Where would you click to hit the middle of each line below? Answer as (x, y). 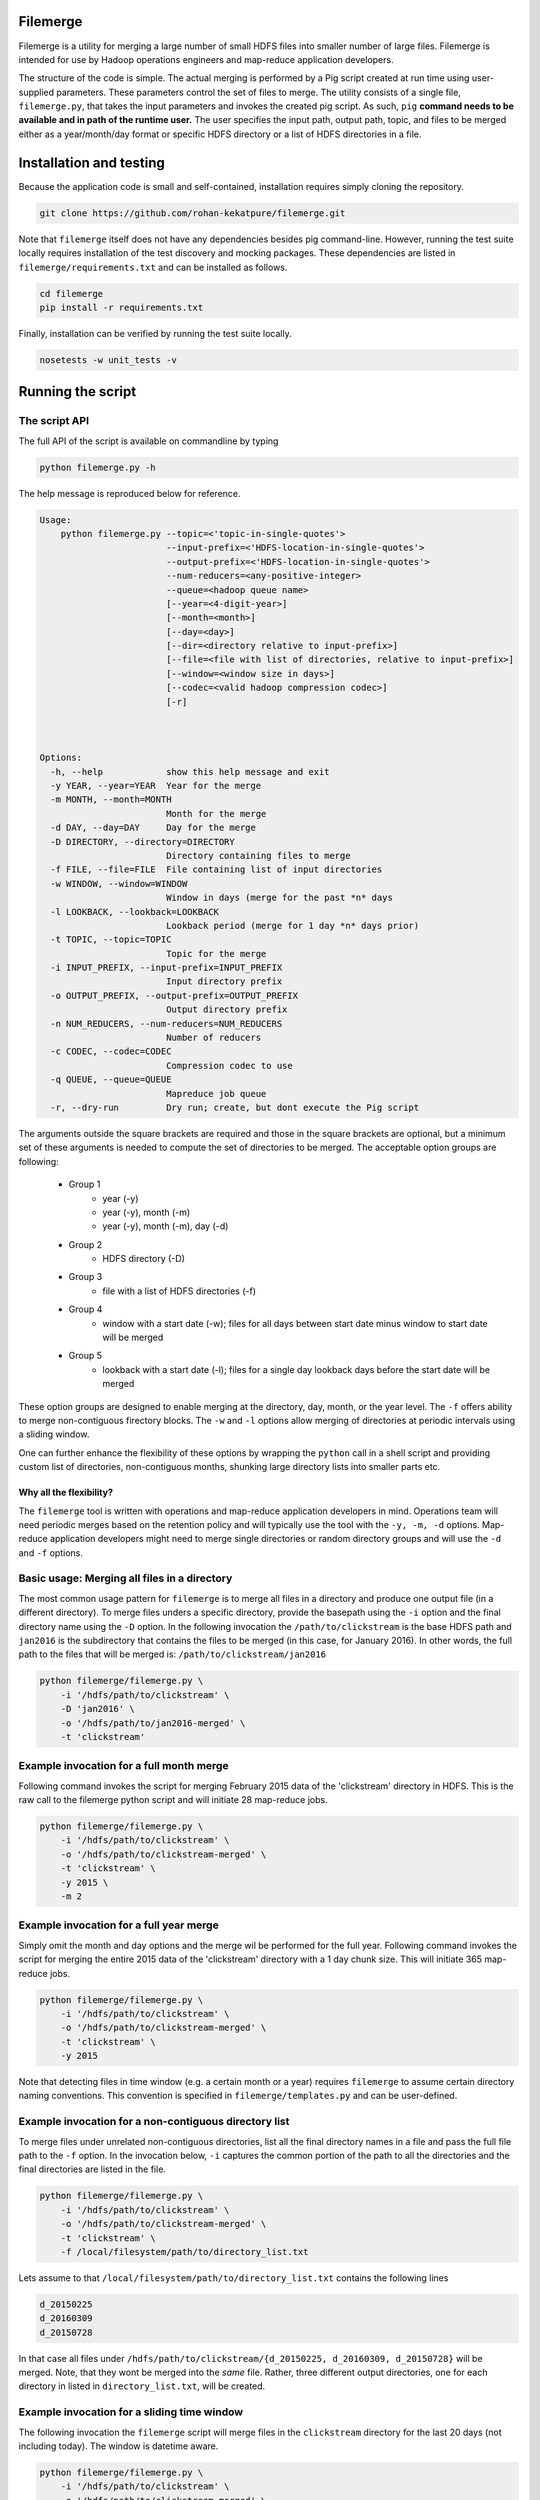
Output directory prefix (226, 1009)
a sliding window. (54, 1434)
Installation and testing (91, 162)
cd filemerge (71, 293)
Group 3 (85, 1277)
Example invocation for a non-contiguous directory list (154, 2122)
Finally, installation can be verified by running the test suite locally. (155, 333)
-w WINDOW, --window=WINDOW (119, 883)
